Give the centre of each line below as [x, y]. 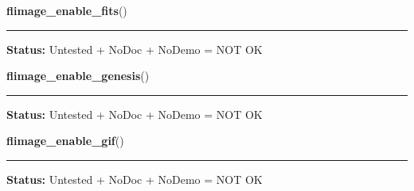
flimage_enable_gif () [65, 141]
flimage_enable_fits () [67, 10]
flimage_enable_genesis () [78, 76]
